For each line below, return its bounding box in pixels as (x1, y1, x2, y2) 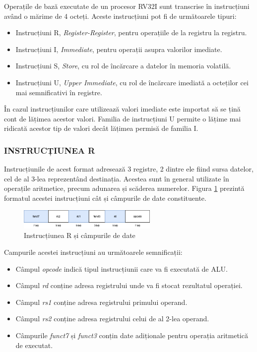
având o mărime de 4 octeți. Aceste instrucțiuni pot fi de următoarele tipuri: (4, 10, 237, 21)
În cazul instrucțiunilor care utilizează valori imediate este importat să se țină (4, 104, 241, 114)
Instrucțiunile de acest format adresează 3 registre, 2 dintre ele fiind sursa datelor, (4, 164, 254, 174)
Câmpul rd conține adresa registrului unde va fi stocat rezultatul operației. (15, 280, 243, 291)
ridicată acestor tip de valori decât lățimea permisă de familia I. (4, 123, 198, 133)
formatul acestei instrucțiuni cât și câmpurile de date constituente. (4, 192, 206, 203)
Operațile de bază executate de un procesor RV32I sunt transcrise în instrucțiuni (4, 1, 250, 11)
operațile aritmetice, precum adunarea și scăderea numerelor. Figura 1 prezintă (4, 183, 245, 193)
